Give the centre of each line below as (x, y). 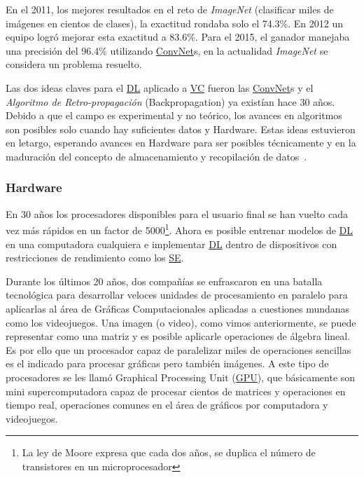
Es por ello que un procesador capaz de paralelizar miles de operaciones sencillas (178, 349)
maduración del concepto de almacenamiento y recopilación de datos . (156, 156)
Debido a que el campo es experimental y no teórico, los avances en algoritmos (174, 115)
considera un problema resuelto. (74, 64)
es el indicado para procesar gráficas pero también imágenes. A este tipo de (167, 363)
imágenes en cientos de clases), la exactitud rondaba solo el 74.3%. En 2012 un (175, 23)
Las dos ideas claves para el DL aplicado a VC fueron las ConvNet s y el (160, 87)
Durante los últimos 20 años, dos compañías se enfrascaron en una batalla (164, 281)
